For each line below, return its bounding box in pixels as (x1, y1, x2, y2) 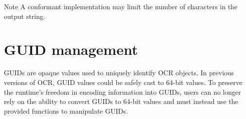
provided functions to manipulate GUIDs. (4, 105, 128, 116)
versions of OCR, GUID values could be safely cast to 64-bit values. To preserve (4, 77, 243, 87)
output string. (4, 11, 45, 21)
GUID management (4, 39, 138, 59)
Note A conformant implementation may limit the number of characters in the (4, 1, 238, 11)
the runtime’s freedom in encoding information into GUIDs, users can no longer (4, 86, 241, 97)
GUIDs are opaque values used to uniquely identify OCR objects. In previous (4, 68, 234, 78)
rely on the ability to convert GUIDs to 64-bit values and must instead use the (4, 96, 238, 106)
